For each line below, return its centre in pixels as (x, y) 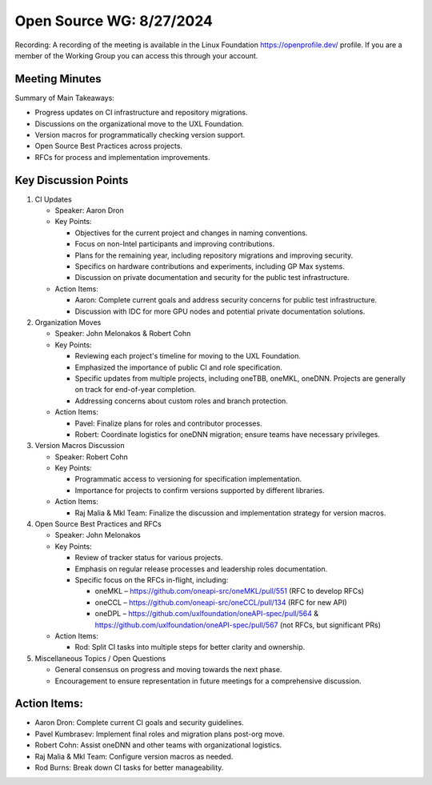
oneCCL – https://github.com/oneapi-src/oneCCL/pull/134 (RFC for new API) (221, 602)
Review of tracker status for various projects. (149, 558)
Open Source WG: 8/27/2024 (114, 21)
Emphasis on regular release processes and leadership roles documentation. (201, 569)
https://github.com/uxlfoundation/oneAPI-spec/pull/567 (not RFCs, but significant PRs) (238, 625)
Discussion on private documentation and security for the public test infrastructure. (212, 278)
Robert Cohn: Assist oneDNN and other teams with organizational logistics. (158, 745)
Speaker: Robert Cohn (91, 457)
